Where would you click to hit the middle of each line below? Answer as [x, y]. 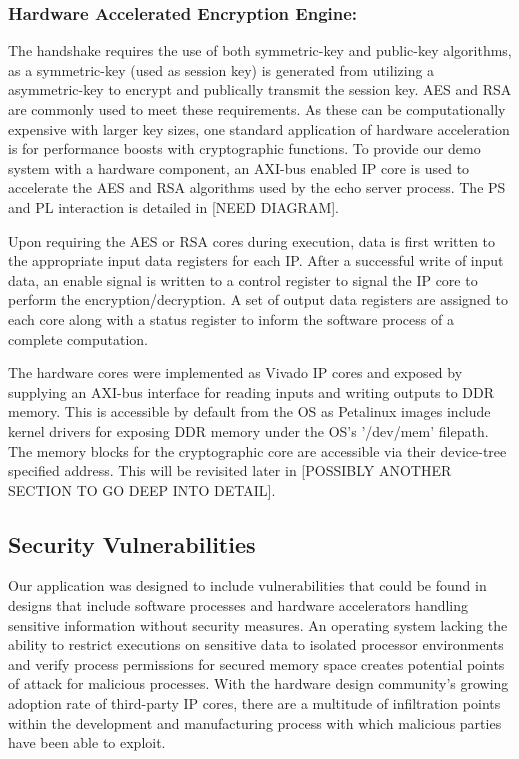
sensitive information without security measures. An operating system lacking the [258, 624]
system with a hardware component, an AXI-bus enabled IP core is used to [239, 167]
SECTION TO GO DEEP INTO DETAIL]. [142, 489]
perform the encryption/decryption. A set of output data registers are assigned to [258, 299]
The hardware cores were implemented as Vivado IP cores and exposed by [235, 372]
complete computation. [78, 338]
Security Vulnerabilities [132, 543]
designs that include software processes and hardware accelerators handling [238, 605]
